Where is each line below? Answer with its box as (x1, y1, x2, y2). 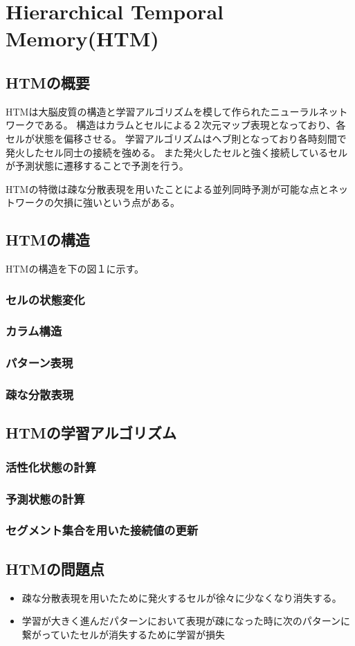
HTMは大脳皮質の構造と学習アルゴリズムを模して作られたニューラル (6, 104, 319, 118)
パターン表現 (6, 354, 73, 371)
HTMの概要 (6, 71, 90, 93)
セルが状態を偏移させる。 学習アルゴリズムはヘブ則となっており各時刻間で (6, 131, 347, 145)
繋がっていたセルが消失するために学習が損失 (21, 627, 226, 641)
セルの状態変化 (6, 290, 85, 308)
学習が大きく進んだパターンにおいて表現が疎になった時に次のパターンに (21, 613, 350, 628)
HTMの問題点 (6, 557, 104, 579)
